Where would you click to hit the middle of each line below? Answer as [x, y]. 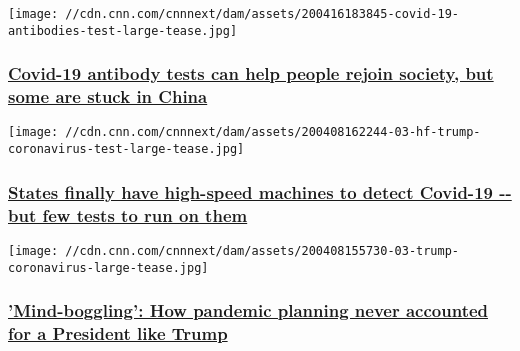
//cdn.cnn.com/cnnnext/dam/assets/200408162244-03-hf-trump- [273, 132]
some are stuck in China [108, 96]
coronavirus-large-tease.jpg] [108, 267]
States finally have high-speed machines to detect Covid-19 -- [260, 191]
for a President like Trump [118, 333]
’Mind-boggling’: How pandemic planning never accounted [248, 310]
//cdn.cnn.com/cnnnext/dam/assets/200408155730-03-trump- [262, 250]
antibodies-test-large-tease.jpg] [123, 30]
